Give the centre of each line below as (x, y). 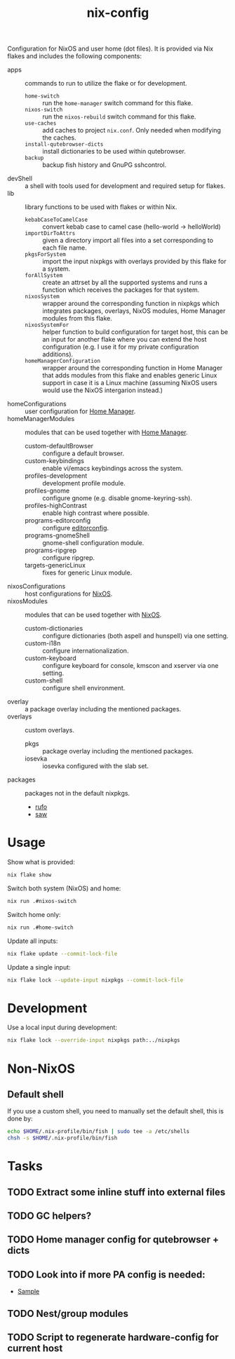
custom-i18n (43, 643)
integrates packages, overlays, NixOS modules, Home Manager (134, 311)
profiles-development (56, 476)
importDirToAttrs (50, 234)
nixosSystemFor (47, 325)
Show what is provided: (41, 862)
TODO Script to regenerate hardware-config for (113, 1338)
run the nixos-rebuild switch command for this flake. (119, 116)
